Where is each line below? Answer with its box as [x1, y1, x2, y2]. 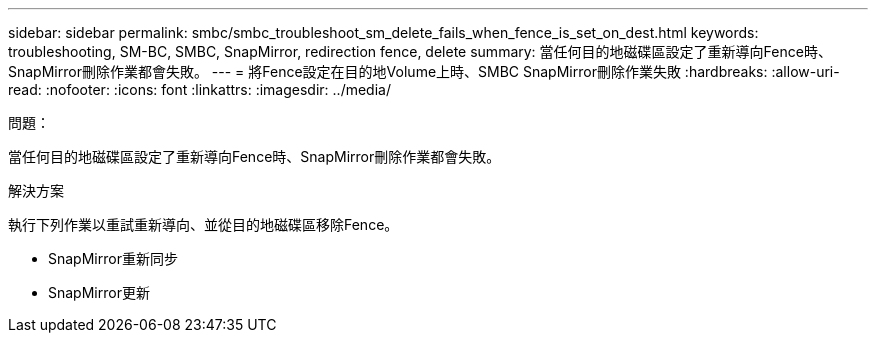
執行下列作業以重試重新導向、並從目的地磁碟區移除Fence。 [8, 216, 399, 233]
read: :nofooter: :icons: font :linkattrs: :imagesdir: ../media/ [8, 81, 391, 98]
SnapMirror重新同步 [48, 250, 178, 267]
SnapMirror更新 [48, 284, 150, 301]
